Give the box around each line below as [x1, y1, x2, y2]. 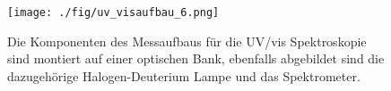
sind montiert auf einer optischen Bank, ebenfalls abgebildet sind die [7, 49, 385, 68]
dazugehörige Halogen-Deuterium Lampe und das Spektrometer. [7, 66, 361, 85]
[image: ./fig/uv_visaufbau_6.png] [7, 6, 220, 19]
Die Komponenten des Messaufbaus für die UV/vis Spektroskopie [7, 31, 367, 50]
